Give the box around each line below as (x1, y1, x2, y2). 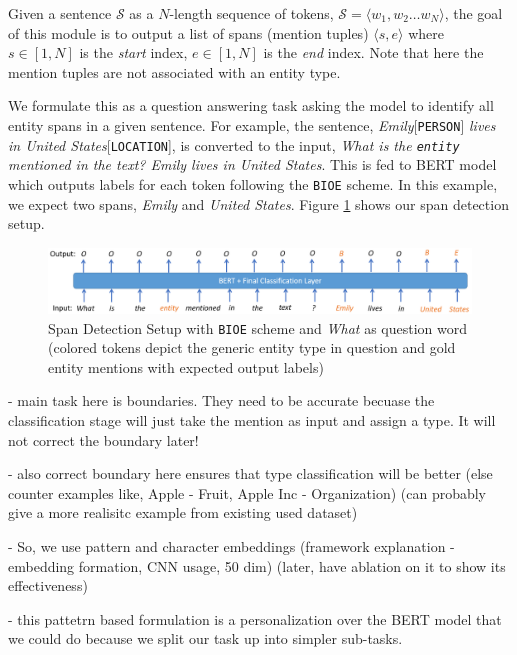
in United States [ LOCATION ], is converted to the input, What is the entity (8, 134, 460, 155)
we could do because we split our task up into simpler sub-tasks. (8, 628, 403, 649)
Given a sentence (8, 3, 112, 23)
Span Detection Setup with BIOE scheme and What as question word (48, 317, 468, 338)
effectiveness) (8, 575, 88, 596)
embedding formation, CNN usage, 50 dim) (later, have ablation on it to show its (8, 555, 506, 576)
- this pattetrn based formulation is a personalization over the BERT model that (8, 608, 502, 629)
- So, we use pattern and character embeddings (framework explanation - (8, 535, 455, 556)
